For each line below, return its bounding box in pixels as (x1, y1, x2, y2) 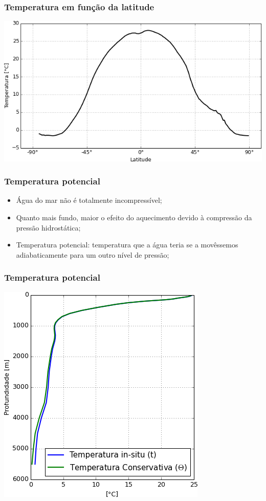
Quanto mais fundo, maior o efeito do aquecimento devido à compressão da (16, 212, 252, 223)
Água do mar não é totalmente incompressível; (16, 195, 162, 205)
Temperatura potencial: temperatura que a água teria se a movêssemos (16, 239, 238, 250)
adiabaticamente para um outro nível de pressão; (16, 249, 169, 260)
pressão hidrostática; (16, 222, 81, 233)
